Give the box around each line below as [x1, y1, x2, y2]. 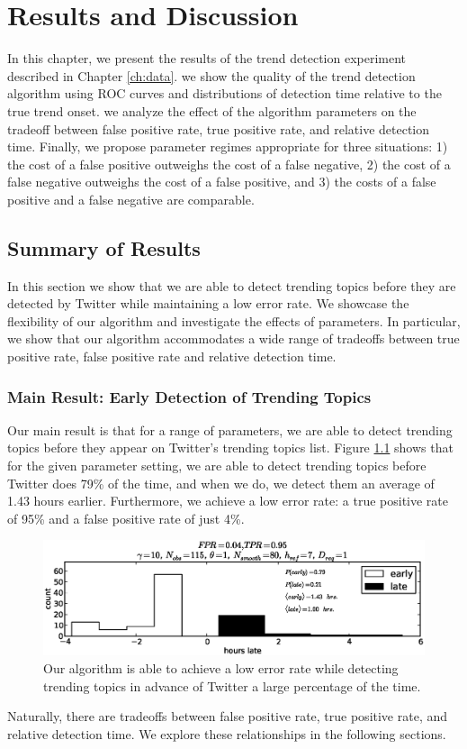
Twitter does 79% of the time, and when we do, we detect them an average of [7, 473, 435, 492]
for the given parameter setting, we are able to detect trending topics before [7, 456, 427, 475]
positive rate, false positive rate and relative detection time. [7, 347, 337, 366]
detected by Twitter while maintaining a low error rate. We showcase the [7, 294, 409, 313]
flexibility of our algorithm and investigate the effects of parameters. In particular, [7, 311, 461, 330]
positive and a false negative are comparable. [7, 189, 255, 208]
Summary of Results [7, 233, 201, 261]
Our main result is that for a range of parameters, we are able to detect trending [7, 420, 453, 439]
